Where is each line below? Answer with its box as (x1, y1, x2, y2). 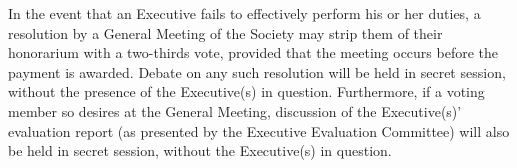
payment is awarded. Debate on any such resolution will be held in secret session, (8, 61, 506, 82)
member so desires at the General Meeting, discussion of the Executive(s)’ (8, 100, 462, 121)
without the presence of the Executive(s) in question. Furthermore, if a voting (8, 81, 485, 102)
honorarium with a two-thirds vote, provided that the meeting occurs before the (8, 42, 499, 63)
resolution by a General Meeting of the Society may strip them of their (8, 22, 443, 43)
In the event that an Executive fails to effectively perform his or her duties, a (8, 3, 481, 23)
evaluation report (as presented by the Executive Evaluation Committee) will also (8, 120, 510, 141)
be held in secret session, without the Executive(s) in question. (8, 140, 392, 161)
